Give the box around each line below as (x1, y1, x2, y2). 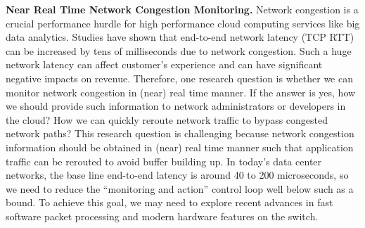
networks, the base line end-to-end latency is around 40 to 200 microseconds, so (6, 167, 349, 182)
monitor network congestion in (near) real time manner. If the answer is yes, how (6, 84, 356, 99)
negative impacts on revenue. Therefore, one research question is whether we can (6, 70, 353, 85)
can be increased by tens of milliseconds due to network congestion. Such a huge (6, 43, 352, 58)
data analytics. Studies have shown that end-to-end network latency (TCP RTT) (6, 30, 354, 44)
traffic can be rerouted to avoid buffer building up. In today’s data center (6, 153, 322, 168)
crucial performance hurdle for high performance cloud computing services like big (6, 15, 360, 30)
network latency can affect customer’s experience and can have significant (6, 57, 323, 72)
